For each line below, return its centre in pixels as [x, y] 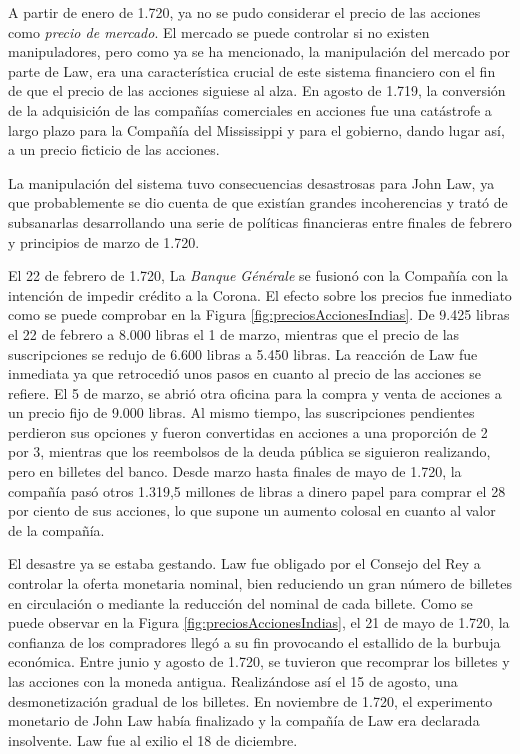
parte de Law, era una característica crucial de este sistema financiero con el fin [252, 70]
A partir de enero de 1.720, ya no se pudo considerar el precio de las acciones [244, 12]
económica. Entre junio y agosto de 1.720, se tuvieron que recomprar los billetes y [259, 661]
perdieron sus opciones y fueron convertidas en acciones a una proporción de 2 [248, 431]
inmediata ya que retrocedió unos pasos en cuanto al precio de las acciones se [245, 373]
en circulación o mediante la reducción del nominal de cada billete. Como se [240, 602]
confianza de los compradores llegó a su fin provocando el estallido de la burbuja [254, 641]
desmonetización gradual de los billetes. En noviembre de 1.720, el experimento [250, 700]
